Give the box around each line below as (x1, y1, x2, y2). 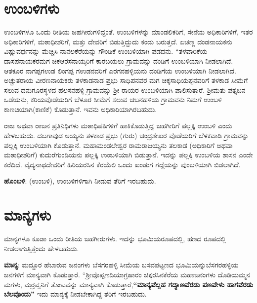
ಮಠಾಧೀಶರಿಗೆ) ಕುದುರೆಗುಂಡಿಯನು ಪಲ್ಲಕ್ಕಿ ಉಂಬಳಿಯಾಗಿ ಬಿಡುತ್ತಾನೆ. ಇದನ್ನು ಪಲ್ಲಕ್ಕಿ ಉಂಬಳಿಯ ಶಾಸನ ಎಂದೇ (4, 150, 253, 160)
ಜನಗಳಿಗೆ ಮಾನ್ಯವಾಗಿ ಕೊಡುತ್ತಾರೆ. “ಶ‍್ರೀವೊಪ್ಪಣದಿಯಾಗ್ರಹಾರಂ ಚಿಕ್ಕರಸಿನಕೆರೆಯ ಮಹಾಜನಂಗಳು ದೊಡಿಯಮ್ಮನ (4, 269, 250, 279)
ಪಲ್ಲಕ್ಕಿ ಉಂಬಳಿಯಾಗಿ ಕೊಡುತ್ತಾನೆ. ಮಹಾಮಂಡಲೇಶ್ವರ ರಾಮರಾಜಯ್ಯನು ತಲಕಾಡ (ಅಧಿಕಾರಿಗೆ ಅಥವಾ (4, 140, 233, 150)
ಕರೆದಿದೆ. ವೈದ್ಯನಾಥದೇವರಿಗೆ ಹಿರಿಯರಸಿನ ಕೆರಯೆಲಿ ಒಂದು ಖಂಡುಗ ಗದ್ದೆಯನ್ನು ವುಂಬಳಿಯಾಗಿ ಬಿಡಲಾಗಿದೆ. (4, 159, 241, 169)
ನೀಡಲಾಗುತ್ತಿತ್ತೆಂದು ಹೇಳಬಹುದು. (4, 243, 79, 253)
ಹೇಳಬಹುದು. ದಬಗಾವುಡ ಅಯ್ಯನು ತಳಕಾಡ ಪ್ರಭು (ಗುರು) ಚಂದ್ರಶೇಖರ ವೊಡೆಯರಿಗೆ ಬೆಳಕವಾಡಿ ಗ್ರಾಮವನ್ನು (4, 130, 249, 141)
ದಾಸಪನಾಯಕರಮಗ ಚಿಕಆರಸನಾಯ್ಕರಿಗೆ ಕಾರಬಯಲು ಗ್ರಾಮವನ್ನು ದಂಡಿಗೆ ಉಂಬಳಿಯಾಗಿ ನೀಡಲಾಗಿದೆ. (4, 55, 233, 66)
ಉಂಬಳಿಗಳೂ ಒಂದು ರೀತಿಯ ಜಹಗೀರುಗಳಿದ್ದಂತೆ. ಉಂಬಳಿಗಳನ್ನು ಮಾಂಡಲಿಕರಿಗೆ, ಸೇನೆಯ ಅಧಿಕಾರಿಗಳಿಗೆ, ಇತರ (4, 27, 253, 37)
